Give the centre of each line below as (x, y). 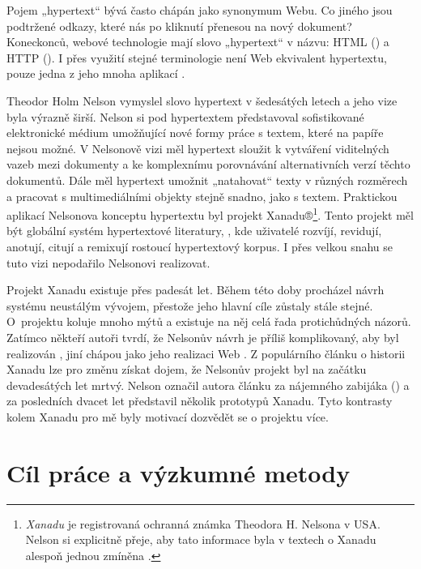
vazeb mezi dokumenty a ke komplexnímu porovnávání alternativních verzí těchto (208, 164)
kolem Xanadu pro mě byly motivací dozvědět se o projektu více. (168, 416)
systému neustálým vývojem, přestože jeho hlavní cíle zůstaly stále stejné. (190, 305)
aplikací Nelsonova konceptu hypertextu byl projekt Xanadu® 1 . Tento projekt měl (210, 214)
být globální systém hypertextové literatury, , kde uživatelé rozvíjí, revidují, (194, 231)
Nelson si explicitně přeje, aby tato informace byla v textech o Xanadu (201, 539)
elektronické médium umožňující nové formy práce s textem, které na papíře (195, 133)
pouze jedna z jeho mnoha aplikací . (96, 73)
